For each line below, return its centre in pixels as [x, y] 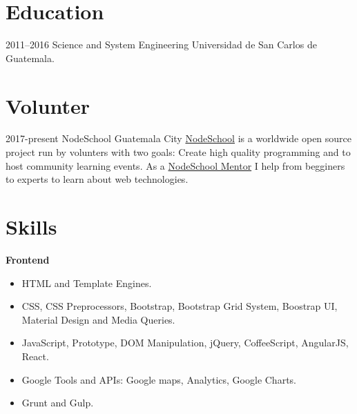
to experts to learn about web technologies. [97, 179]
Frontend [28, 259]
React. [35, 356]
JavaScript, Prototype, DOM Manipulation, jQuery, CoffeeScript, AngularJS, [185, 343]
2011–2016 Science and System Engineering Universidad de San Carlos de [161, 45]
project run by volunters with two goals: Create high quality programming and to [178, 152]
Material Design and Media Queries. [98, 319]
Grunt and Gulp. [58, 403]
